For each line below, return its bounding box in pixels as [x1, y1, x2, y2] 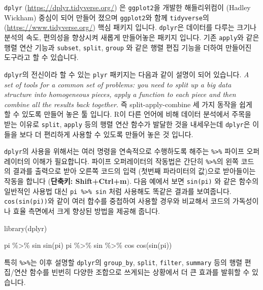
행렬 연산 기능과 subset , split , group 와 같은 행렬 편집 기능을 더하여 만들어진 [4, 42, 252, 52]
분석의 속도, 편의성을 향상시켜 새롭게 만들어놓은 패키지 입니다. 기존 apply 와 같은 [4, 31, 259, 42]
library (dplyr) [4, 222, 47, 233]
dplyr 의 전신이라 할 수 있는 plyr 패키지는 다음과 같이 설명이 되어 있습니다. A [4, 69, 249, 79]
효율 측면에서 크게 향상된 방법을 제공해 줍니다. [13, 206, 160, 216]
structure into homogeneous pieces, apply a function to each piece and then [4, 89, 236, 100]
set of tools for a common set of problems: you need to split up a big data [4, 79, 232, 89]
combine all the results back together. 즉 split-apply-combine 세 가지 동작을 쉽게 [4, 99, 252, 109]
